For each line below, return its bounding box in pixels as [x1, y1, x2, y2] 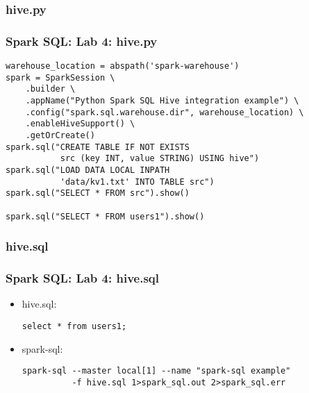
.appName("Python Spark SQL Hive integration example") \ [25, 96, 299, 106]
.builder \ [25, 84, 76, 94]
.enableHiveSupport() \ [25, 119, 135, 129]
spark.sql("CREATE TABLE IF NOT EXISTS [6, 142, 190, 152]
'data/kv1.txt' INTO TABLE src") [60, 176, 215, 187]
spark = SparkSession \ [6, 72, 115, 83]
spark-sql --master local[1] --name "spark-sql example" [22, 366, 291, 376]
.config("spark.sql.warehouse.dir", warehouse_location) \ [25, 107, 304, 117]
